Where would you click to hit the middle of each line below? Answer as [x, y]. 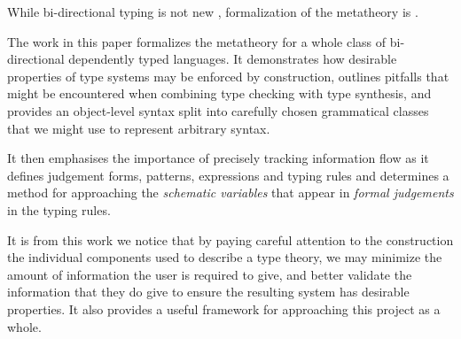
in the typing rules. [59, 209]
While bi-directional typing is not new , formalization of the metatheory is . [213, 12]
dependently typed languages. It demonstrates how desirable [233, 59]
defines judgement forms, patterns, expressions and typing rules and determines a [228, 175]
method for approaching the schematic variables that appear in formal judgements [230, 193]
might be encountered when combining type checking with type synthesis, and [219, 93]
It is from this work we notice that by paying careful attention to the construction [230, 239]
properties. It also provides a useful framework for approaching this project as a [224, 308]
